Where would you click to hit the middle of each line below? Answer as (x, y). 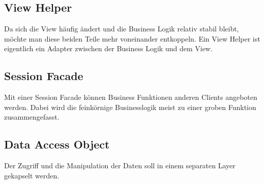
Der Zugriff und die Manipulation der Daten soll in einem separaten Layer (120, 165)
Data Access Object (57, 144)
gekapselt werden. (32, 175)
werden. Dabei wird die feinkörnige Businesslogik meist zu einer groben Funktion (130, 107)
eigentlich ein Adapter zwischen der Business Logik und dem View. (108, 48)
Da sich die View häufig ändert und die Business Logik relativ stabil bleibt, (122, 29)
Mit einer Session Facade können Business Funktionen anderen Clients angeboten (131, 97)
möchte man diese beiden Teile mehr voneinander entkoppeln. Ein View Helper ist (132, 38)
